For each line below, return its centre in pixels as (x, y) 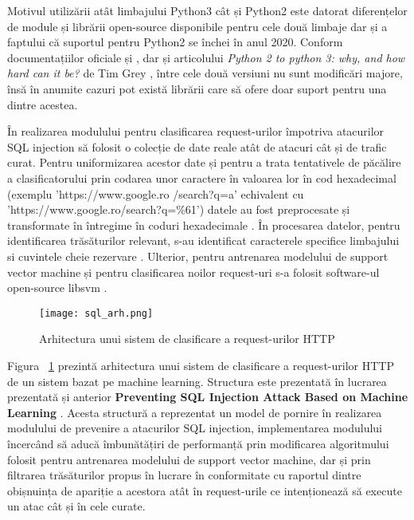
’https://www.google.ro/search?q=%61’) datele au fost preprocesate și (179, 209)
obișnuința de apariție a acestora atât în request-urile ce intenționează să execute (205, 490)
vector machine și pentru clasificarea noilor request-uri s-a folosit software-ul (193, 272)
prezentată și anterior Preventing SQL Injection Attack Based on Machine (208, 397)
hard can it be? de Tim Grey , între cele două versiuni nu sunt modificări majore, (205, 73)
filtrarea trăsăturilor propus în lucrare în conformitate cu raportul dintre (184, 475)
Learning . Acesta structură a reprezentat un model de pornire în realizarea (195, 412)
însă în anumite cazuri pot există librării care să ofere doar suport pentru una (197, 88)
